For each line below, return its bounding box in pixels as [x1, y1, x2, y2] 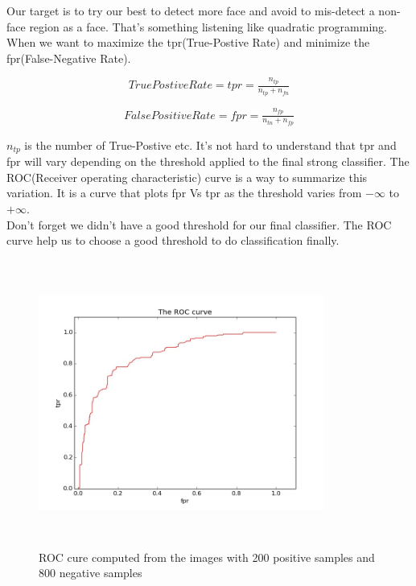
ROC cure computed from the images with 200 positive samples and [39, 548, 375, 565]
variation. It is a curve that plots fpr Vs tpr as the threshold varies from [6, 184, 362, 201]
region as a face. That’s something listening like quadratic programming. [29, 18, 387, 35]
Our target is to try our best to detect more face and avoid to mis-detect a [6, 2, 375, 19]
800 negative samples [39, 564, 142, 581]
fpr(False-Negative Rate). [6, 49, 131, 66]
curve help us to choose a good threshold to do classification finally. [6, 232, 340, 249]
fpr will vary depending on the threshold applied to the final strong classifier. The [6, 153, 410, 170]
